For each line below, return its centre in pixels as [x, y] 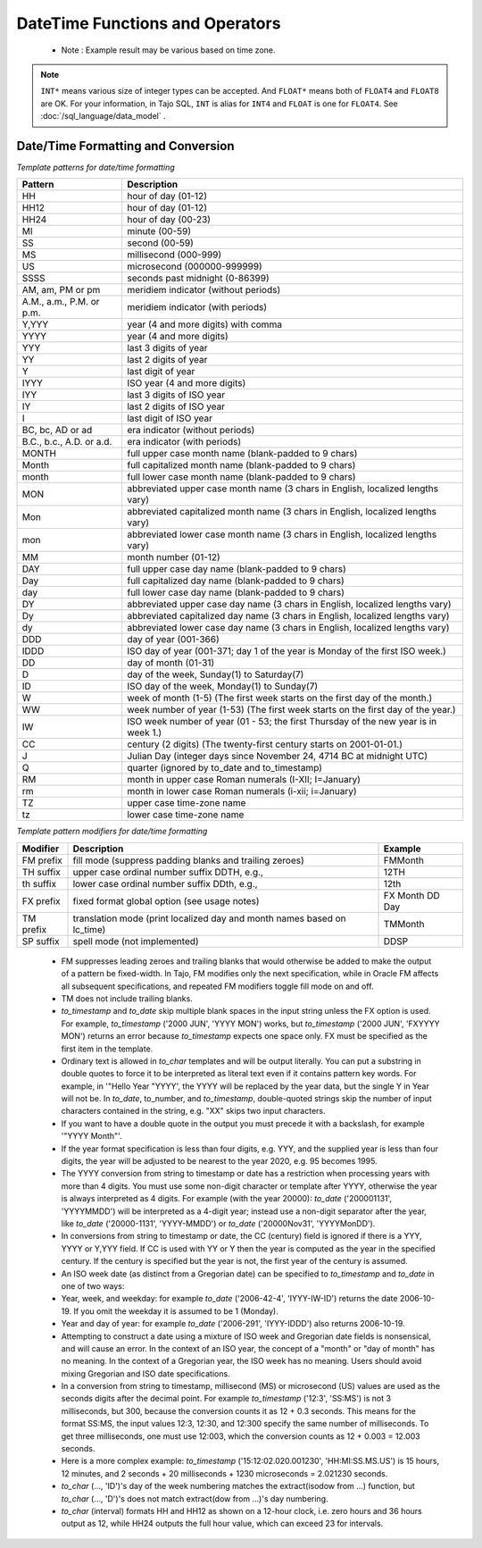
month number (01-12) [173, 557]
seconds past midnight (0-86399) [198, 279]
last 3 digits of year [167, 348]
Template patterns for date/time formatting [96, 167]
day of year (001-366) [173, 640]
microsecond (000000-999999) [194, 266]
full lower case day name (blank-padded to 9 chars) [236, 592]
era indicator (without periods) [191, 431]
